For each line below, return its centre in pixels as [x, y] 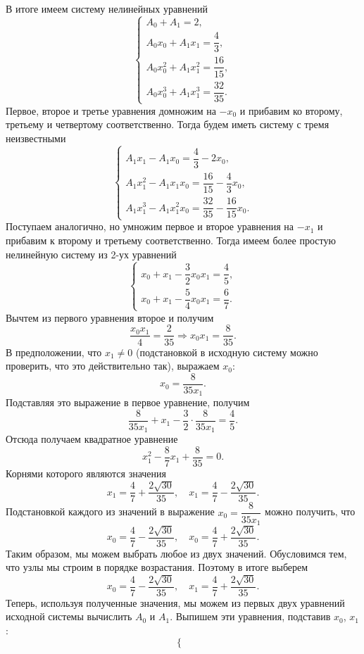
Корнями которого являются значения [86, 473]
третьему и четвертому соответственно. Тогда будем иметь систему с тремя [168, 124]
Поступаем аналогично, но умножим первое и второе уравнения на [150, 226]
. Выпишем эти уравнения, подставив [250, 616]
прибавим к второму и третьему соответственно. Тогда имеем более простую [171, 240]
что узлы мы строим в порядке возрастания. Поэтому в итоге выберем [157, 567]
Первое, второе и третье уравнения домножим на [111, 110]
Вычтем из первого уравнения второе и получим [110, 317]
